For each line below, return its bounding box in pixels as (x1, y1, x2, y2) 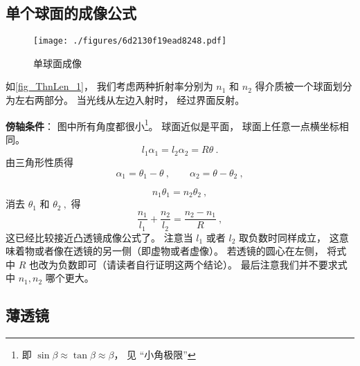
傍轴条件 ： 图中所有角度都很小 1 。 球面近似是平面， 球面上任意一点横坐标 (6, 116, 339, 133)
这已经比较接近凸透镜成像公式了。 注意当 (6, 230, 193, 244)
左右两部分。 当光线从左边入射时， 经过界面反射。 (15, 93, 245, 107)
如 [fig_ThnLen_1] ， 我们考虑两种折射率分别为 (6, 79, 213, 93)
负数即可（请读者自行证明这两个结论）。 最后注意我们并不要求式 (57, 257, 348, 271)
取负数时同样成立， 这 (239, 230, 339, 244)
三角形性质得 (15, 154, 73, 169)
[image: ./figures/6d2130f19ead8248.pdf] (33, 36, 227, 46)
